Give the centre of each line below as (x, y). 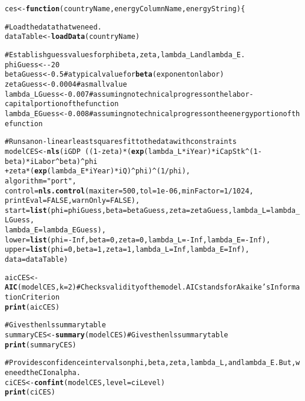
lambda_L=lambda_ (266, 210)
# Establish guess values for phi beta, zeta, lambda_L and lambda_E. (125, 55)
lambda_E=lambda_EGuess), (55, 230)
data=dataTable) (37, 260)
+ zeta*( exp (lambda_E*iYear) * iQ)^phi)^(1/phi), (98, 171)
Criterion (41, 298)
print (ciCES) (30, 392)
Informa (285, 287)
